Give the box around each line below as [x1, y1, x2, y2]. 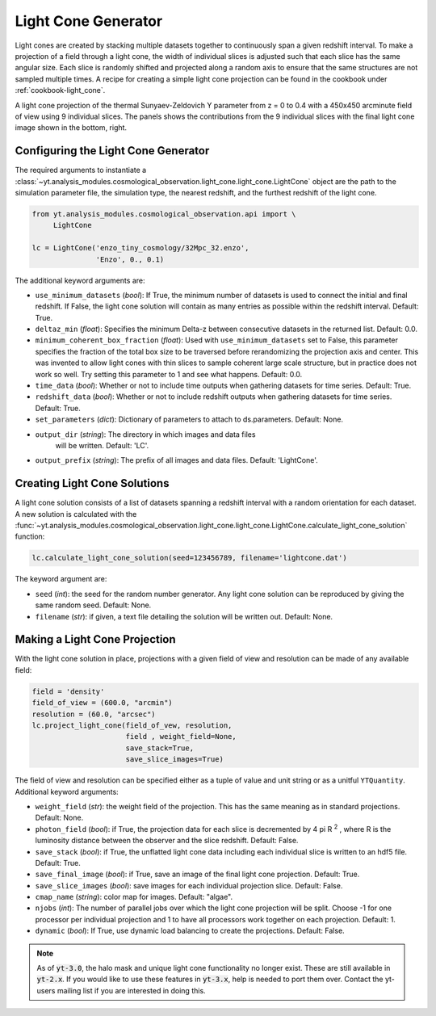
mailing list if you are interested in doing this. [57, 985, 206, 995]
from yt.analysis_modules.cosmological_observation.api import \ [31, 209, 296, 218]
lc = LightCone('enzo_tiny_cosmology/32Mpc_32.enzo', [31, 243, 249, 253]
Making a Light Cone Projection [15, 632, 177, 646]
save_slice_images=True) [125, 755, 224, 764]
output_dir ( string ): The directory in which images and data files [35, 429, 256, 439]
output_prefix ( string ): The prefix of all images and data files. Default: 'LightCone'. [35, 456, 318, 465]
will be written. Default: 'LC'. [55, 440, 149, 450]
